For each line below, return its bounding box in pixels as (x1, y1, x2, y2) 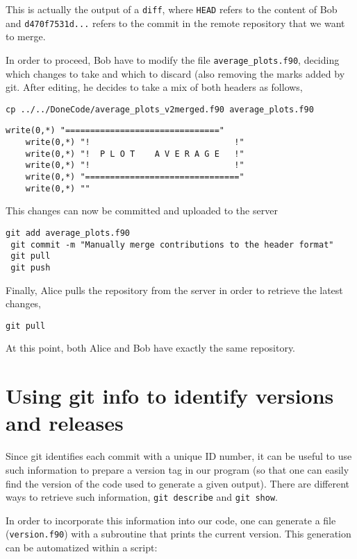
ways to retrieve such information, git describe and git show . (6, 490, 278, 504)
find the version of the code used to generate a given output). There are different (6, 476, 349, 490)
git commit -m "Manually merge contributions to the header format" (10, 239, 334, 250)
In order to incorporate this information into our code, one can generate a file (6, 513, 336, 527)
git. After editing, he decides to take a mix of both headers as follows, (6, 80, 303, 94)
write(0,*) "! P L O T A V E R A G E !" (25, 148, 244, 159)
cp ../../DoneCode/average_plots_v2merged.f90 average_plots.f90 (6, 104, 314, 114)
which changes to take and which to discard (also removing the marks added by (6, 66, 345, 80)
